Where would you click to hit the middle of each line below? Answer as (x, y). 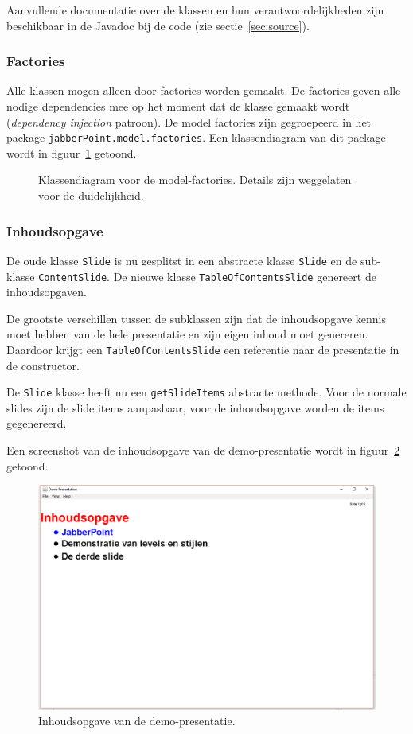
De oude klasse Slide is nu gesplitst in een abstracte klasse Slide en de (182, 260)
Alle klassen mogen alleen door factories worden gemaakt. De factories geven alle (204, 90)
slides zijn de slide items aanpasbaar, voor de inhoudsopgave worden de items (195, 407)
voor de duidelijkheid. (91, 195)
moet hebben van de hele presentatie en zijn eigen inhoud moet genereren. (187, 334)
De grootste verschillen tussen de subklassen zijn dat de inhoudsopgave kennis (196, 318)
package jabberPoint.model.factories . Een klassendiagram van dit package (196, 137)
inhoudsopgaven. (47, 292)
